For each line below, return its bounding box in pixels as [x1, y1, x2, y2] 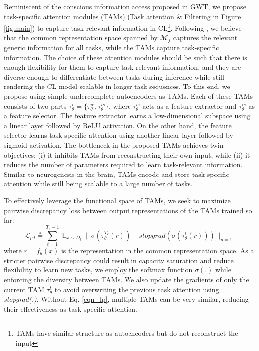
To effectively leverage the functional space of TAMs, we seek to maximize [4, 195, 231, 205]
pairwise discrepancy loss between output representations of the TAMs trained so [4, 205, 252, 215]
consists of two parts [4, 100, 67, 111]
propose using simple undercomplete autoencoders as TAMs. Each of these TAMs [4, 91, 253, 101]
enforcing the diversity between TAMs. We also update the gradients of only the [4, 274, 249, 285]
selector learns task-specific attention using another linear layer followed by [4, 130, 233, 140]
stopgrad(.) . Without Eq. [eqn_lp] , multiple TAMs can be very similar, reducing [4, 294, 249, 304]
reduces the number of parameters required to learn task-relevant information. [4, 159, 243, 170]
